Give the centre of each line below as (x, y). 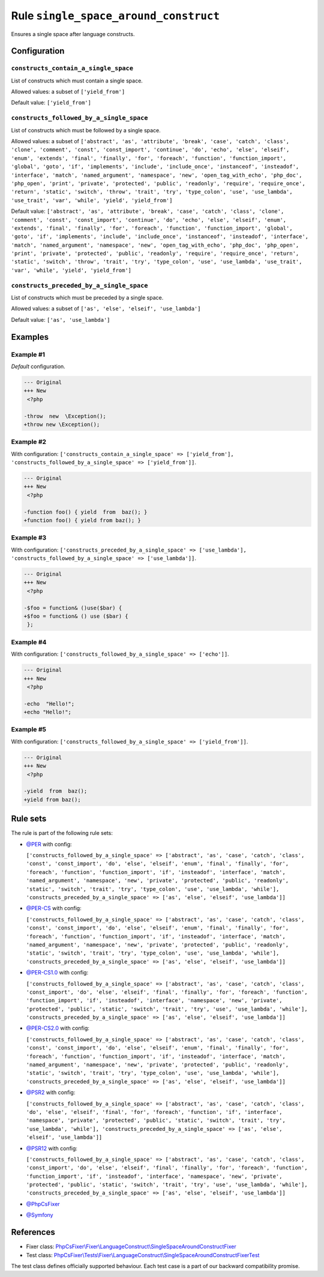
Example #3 (29, 538)
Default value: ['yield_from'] (51, 103)
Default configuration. (38, 366)
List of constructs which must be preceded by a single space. (87, 298)
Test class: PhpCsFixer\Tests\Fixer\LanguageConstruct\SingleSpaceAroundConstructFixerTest (143, 1255)
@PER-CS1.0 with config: (57, 973)
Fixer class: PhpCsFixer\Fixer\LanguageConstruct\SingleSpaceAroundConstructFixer (131, 1247)
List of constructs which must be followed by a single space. (86, 130)
